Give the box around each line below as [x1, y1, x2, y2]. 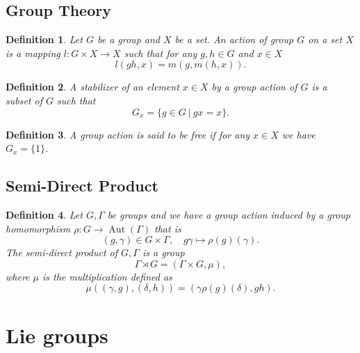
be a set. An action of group [174, 32, 294, 47]
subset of [6, 93, 42, 107]
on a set [308, 32, 343, 47]
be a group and [97, 32, 160, 47]
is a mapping [6, 45, 60, 60]
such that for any [124, 45, 197, 60]
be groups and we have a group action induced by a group [107, 207, 350, 221]
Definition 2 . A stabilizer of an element [6, 79, 179, 94]
